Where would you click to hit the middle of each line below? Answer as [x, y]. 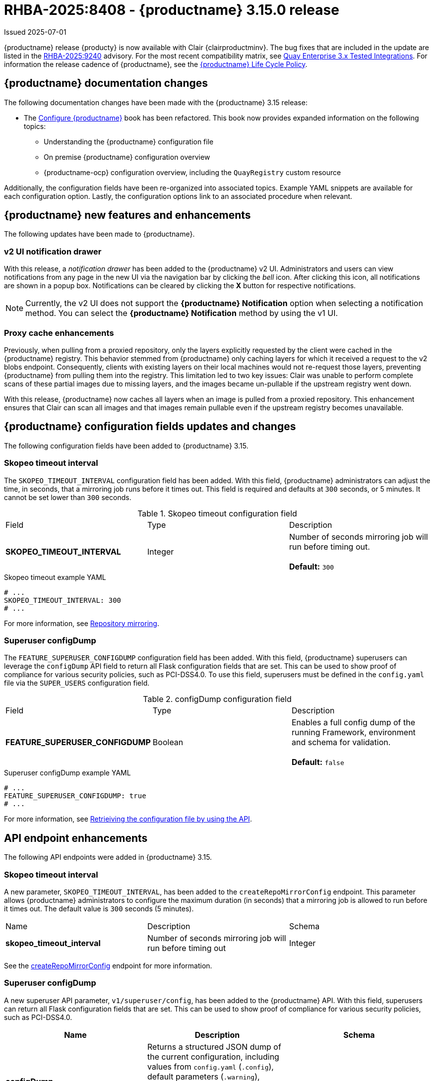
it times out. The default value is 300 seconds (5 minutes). [99, 908]
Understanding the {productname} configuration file [129, 141]
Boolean [168, 742]
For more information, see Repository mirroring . [82, 623]
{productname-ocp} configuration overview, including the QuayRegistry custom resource [192, 172]
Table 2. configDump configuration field [217, 699]
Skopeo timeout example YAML [55, 577]
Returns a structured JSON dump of [214, 1047]
